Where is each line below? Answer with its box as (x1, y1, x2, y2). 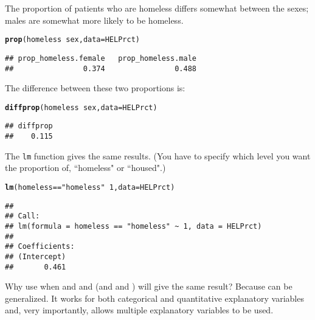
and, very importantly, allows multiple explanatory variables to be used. (5, 304, 274, 316)
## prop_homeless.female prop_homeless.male (5, 54, 196, 63)
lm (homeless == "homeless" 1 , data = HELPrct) (5, 183, 175, 192)
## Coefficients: (5, 242, 75, 251)
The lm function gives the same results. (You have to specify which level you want (5, 149, 311, 162)
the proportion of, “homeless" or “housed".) (5, 161, 166, 174)
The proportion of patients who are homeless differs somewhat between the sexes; (5, 2, 309, 14)
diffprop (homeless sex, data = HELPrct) (5, 103, 157, 112)
